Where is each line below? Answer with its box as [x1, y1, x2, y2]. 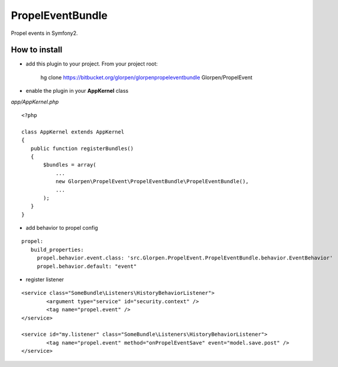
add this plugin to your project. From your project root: [25, 60, 158, 67]
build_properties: [30, 246, 84, 253]
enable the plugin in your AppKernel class [25, 87, 129, 95]
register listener [25, 276, 64, 283]
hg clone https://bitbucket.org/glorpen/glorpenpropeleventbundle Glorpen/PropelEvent [40, 74, 252, 81]
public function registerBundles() [30, 145, 134, 152]
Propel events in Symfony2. [11, 30, 78, 37]
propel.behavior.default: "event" [37, 263, 137, 269]
